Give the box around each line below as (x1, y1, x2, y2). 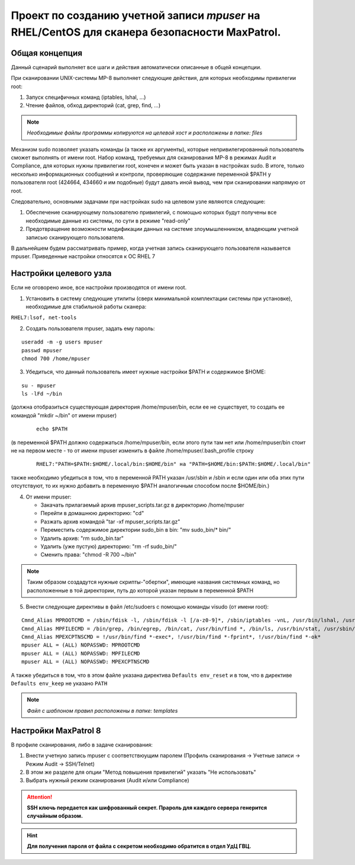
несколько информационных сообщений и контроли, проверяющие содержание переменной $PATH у (11, 171, 272, 178)
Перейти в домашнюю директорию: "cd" (40, 510, 144, 517)
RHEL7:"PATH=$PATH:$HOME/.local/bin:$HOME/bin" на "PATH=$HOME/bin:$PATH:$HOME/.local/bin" (36, 461, 311, 468)
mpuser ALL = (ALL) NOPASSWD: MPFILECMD (21, 650, 140, 657)
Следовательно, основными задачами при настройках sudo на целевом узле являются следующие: (11, 198, 266, 205)
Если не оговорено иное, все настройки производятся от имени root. (11, 284, 187, 291)
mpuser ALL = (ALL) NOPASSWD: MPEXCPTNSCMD (21, 658, 150, 665)
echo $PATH (36, 426, 68, 432)
